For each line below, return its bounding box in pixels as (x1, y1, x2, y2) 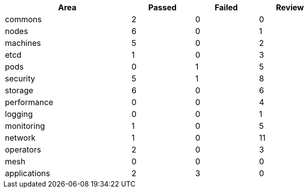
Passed (148, 2, 176, 12)
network (5, 133, 36, 143)
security (5, 74, 35, 83)
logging (5, 109, 33, 119)
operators (5, 145, 41, 154)
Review (276, 2, 304, 12)
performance (5, 97, 53, 107)
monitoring (5, 121, 45, 131)
